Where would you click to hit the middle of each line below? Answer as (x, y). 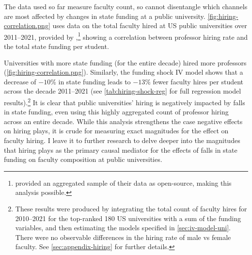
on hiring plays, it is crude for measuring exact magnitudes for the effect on (116, 131)
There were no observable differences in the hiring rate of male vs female (123, 237)
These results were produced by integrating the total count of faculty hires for (131, 208)
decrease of (20, 81)
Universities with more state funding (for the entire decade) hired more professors (125, 62)
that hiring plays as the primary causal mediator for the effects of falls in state (121, 150)
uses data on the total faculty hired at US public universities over (150, 25)
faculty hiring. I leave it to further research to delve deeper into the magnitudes (122, 140)
